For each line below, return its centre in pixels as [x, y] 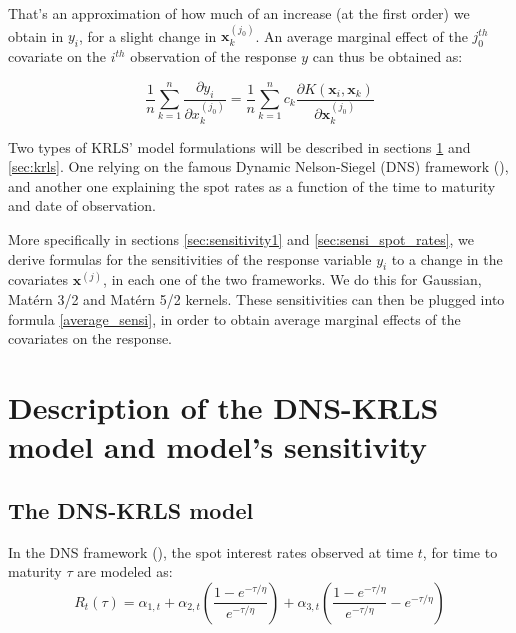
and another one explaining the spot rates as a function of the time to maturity [252, 185]
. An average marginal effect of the [361, 35]
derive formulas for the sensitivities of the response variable [190, 258]
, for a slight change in [147, 35]
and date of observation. [82, 205]
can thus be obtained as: [387, 56]
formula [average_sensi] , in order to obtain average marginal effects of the [234, 318]
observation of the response [213, 56]
